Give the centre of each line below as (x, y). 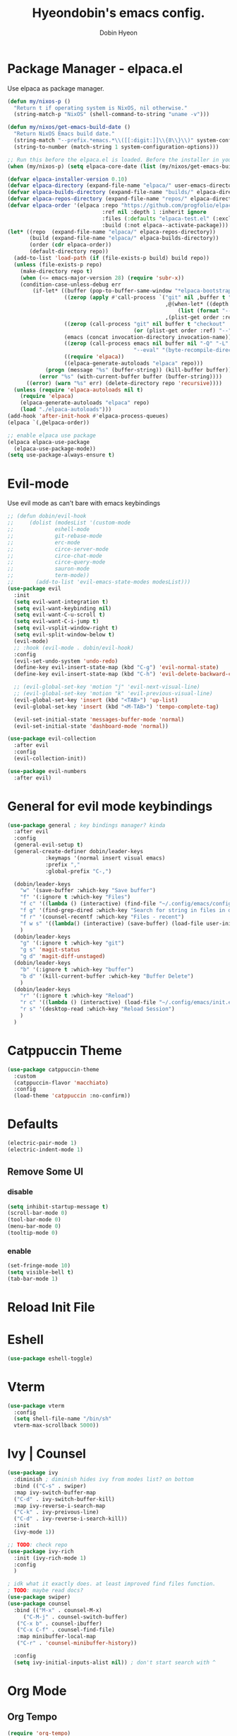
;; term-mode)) (49, 576)
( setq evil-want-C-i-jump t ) (56, 622)
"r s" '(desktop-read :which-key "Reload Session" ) (97, 1009)
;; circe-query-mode (56, 562)
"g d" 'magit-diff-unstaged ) (63, 956)
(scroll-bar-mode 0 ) (38, 1213)
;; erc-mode (44, 542)
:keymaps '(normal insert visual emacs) (105, 858)
